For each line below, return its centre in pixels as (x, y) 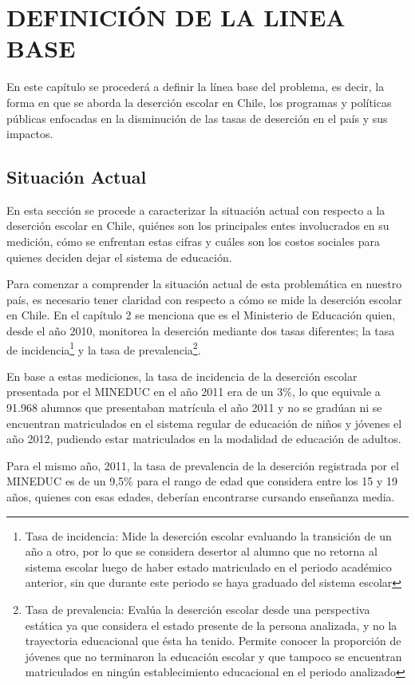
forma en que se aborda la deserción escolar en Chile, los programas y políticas (199, 102)
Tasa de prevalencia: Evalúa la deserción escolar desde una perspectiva (198, 610)
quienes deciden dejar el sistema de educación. (119, 257)
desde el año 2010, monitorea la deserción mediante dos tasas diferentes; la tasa (201, 331)
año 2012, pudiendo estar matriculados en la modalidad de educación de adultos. (204, 439)
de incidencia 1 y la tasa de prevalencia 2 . (104, 348)
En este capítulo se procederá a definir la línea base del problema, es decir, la (196, 87)
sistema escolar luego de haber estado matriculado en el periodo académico (208, 566)
